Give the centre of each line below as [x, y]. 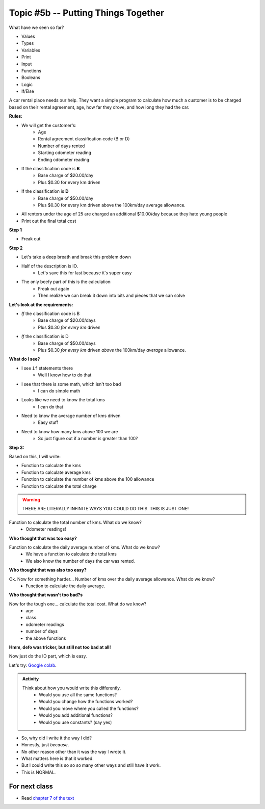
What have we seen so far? [37, 27]
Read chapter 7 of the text [48, 798]
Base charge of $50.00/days [67, 343]
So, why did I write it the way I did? [56, 738]
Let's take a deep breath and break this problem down [76, 257]
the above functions [46, 638]
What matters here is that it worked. [58, 758]
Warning [31, 499]
